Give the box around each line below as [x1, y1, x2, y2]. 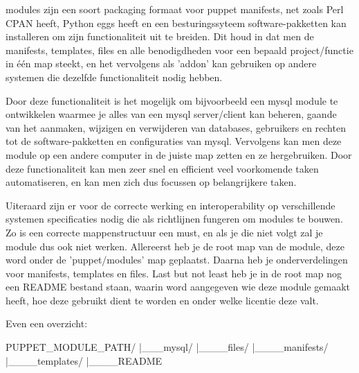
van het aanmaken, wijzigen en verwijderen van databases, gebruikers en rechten [6, 120, 346, 135]
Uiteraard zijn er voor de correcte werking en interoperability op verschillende [6, 198, 335, 212]
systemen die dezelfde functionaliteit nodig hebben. [6, 69, 223, 84]
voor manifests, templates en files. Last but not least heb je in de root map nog [6, 266, 342, 280]
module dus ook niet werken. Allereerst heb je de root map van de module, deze [6, 238, 344, 253]
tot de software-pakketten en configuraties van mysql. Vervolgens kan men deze [6, 134, 342, 148]
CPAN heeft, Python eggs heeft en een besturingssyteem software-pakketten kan [6, 15, 347, 30]
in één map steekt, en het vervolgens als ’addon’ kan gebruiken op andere [6, 56, 317, 71]
